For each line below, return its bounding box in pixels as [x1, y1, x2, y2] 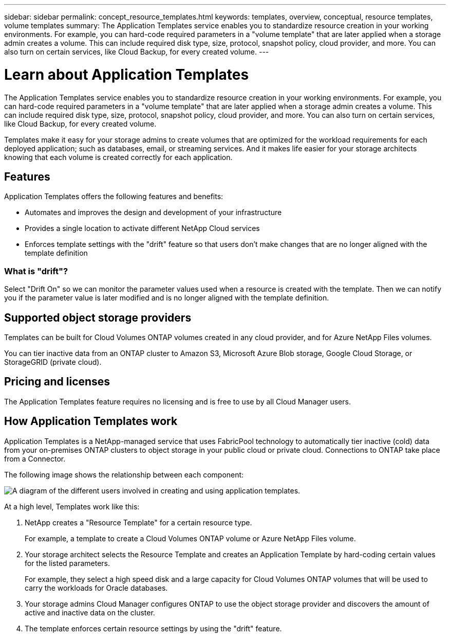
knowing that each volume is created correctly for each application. [4, 152, 233, 162]
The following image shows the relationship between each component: [4, 470, 244, 479]
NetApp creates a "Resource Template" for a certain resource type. [25, 518, 252, 527]
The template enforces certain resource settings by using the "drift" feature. [25, 624, 282, 633]
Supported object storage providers [4, 311, 192, 324]
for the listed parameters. [25, 558, 110, 568]
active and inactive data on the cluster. [25, 608, 155, 617]
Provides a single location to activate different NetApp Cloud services [25, 224, 260, 233]
